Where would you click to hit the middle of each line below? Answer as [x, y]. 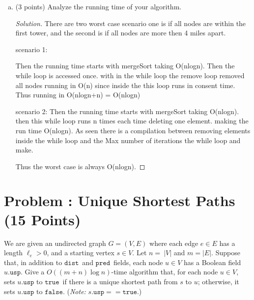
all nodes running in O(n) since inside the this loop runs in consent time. [125, 85]
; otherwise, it [218, 281]
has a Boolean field [212, 262]
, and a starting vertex [81, 253]
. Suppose [226, 253]
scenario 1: [31, 49]
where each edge [174, 243]
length [14, 253]
